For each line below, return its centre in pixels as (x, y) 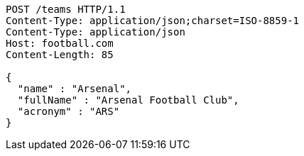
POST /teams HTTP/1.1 (66, 9)
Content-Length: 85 (60, 55)
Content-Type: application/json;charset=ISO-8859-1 (153, 21)
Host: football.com (60, 43)
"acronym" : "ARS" (69, 111)
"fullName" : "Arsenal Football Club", (128, 100)
